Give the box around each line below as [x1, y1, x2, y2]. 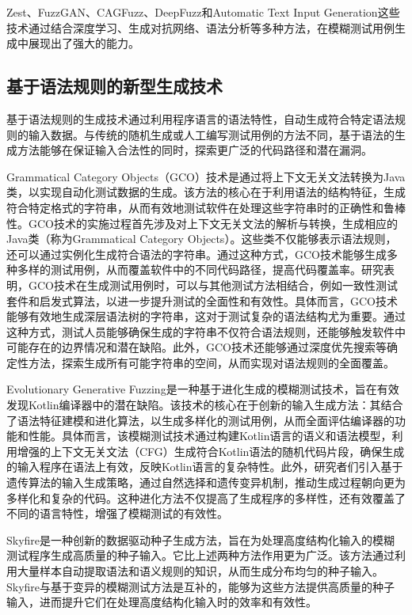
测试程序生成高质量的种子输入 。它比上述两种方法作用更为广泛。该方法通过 [6, 547, 395, 564]
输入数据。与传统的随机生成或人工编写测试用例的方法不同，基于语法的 [28, 126, 395, 142]
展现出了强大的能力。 [28, 35, 139, 51]
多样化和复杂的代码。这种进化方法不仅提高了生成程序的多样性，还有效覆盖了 [6, 489, 406, 506]
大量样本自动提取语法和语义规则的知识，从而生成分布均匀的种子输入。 [17, 563, 383, 579]
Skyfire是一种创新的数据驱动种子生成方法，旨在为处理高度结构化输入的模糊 [6, 531, 395, 548]
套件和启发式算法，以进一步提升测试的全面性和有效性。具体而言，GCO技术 [6, 292, 398, 309]
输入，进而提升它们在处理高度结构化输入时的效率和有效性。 [6, 594, 317, 610]
